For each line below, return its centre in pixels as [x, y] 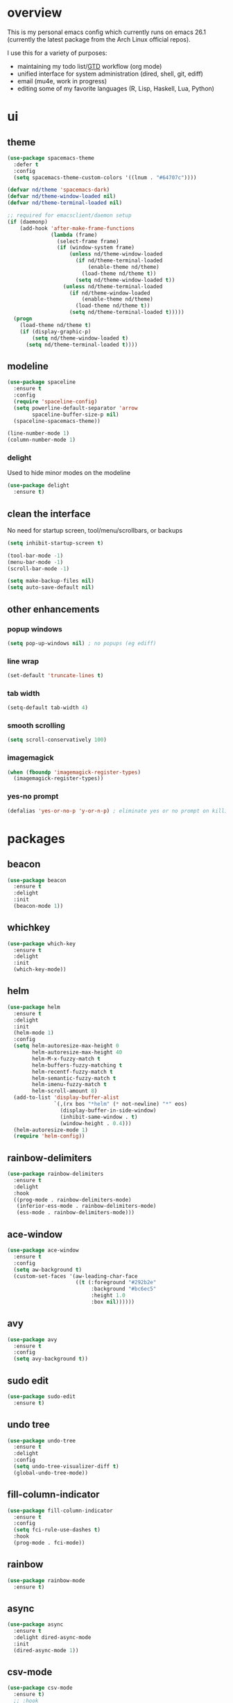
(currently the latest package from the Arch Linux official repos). [99, 39]
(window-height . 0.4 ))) [96, 1123]
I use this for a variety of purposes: [57, 53]
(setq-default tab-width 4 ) [48, 708]
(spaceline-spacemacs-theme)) [57, 421]
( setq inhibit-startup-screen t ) [55, 543]
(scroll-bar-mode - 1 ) [38, 568]
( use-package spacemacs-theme [51, 158]
